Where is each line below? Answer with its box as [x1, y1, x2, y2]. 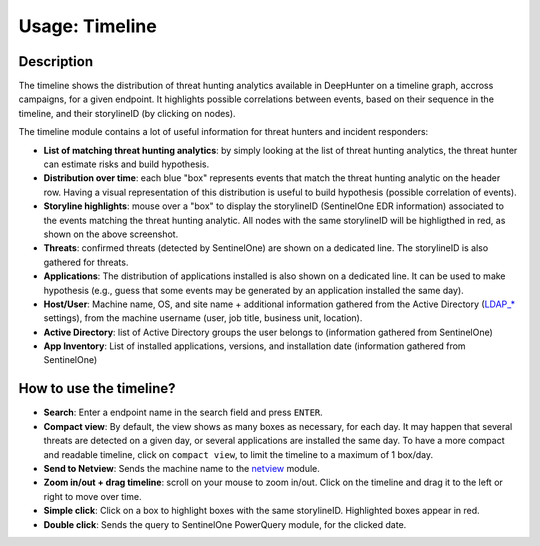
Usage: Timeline [18, 15, 157, 37]
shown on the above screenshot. [43, 228, 179, 240]
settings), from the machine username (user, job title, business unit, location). [43, 312, 363, 324]
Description [18, 53, 94, 70]
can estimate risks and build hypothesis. [43, 158, 210, 170]
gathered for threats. [43, 256, 129, 268]
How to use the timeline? [18, 380, 176, 397]
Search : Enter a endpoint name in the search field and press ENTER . [43, 406, 324, 419]
